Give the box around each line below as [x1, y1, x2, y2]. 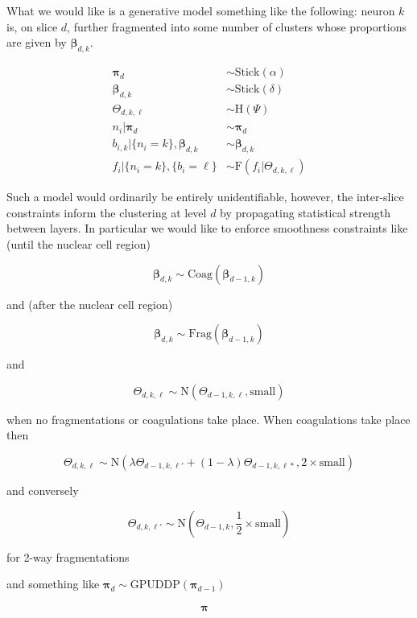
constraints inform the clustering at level [6, 204, 207, 220]
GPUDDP [130, 579, 180, 591]
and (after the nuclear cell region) [6, 295, 173, 312]
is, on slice [6, 18, 58, 35]
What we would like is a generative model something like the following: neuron [6, 2, 395, 19]
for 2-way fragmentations [6, 548, 130, 565]
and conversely [6, 481, 79, 498]
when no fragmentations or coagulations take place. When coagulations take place [6, 410, 411, 427]
